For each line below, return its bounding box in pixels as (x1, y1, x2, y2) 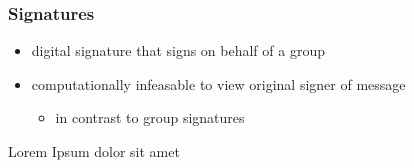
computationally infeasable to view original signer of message (31, 73, 406, 94)
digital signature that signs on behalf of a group (31, 40, 325, 61)
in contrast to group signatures (55, 107, 245, 128)
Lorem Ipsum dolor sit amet (8, 141, 180, 161)
